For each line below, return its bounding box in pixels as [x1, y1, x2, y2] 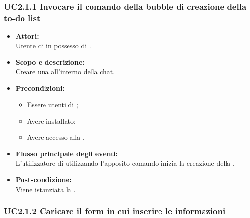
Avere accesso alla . [27, 132, 85, 142]
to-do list [4, 11, 41, 23]
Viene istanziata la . [15, 184, 76, 194]
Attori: [15, 31, 39, 41]
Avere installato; [27, 115, 76, 126]
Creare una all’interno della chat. [15, 66, 115, 76]
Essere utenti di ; [27, 99, 78, 109]
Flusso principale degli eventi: [15, 148, 118, 158]
